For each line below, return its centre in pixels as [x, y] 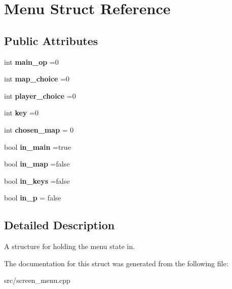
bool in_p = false [33, 198]
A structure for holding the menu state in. [70, 246]
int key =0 [21, 113]
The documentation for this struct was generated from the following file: [116, 263]
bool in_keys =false [37, 180]
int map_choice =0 [37, 79]
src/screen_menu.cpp [37, 280]
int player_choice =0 [40, 95]
